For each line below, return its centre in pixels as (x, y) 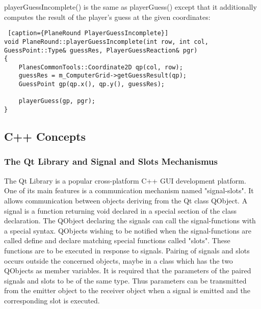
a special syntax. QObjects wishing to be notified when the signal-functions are (128, 230)
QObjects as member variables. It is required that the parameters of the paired (128, 271)
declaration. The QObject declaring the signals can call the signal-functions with (130, 221)
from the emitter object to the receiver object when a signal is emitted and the (127, 290)
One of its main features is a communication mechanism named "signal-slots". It (129, 190)
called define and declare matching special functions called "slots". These (117, 240)
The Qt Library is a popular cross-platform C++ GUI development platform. (125, 180)
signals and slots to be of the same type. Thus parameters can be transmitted (125, 280)
